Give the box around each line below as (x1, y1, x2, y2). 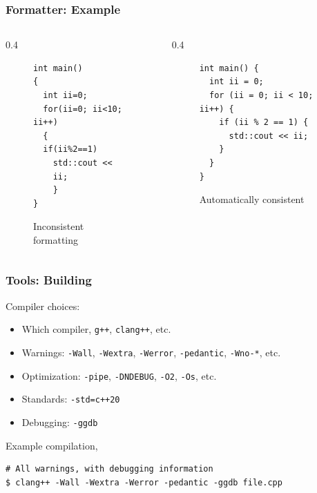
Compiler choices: (6, 298, 80, 313)
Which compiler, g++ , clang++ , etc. (21, 322, 171, 336)
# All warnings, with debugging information (6, 464, 213, 474)
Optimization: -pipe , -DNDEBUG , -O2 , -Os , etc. (21, 368, 217, 383)
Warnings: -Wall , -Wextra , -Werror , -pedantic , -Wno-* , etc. (21, 345, 281, 359)
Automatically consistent (199, 192, 305, 206)
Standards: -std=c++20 (21, 391, 120, 406)
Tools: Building (6, 271, 92, 289)
